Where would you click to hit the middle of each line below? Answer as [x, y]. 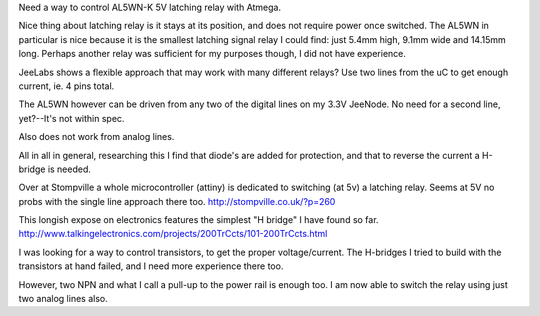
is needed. [69, 169]
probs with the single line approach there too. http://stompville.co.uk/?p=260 [177, 201]
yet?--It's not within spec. [71, 118]
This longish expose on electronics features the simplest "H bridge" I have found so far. [198, 220]
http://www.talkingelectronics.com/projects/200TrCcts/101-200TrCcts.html [173, 234]
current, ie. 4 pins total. [66, 86]
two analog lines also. [63, 299]
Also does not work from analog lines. [96, 137]
